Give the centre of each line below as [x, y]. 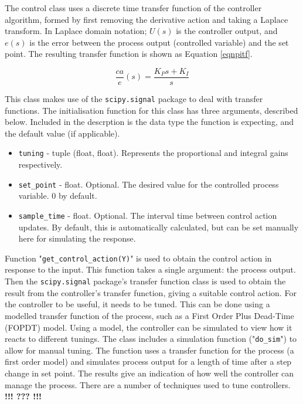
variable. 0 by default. [58, 196]
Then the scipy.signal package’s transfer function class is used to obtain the [145, 281]
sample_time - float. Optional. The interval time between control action [148, 215]
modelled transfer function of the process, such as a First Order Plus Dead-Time [149, 315]
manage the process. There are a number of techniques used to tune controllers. [148, 384]
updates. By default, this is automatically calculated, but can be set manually [159, 227]
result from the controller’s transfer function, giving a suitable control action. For [151, 292]
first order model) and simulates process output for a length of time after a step [148, 361]
